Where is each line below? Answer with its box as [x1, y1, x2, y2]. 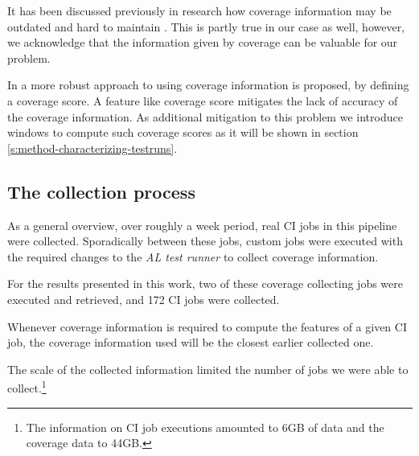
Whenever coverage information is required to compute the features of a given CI [7, 318, 407, 335]
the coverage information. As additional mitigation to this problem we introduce [7, 108, 403, 125]
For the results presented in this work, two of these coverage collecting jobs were [7, 275, 403, 292]
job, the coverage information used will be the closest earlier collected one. [7, 334, 374, 351]
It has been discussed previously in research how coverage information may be [7, 2, 392, 18]
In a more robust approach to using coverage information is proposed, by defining [7, 76, 409, 93]
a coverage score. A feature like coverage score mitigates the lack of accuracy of [7, 92, 398, 109]
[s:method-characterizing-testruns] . [7, 139, 178, 156]
